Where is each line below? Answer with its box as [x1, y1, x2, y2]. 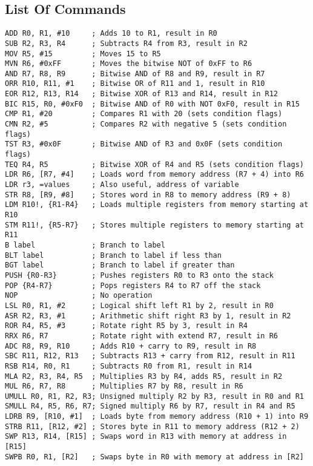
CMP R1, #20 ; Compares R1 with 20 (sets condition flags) [5, 110, 283, 119]
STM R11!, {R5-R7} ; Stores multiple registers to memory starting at [5, 220, 304, 229]
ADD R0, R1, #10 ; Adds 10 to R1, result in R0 [5, 29, 217, 38]
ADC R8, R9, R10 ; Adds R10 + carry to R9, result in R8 [5, 341, 257, 350]
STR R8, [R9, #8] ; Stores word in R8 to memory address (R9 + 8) [5, 190, 291, 199]
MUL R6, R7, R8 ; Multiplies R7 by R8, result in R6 [5, 382, 243, 391]
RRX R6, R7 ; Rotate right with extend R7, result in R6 [5, 331, 278, 340]
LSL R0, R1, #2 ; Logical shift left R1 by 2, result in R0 [5, 301, 274, 310]
